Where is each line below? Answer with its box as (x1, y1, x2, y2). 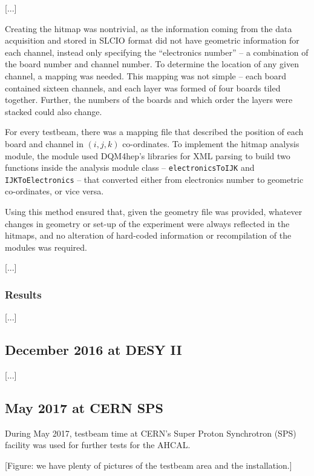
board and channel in (5, 137, 83, 150)
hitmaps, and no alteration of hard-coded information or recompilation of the (5, 229, 292, 242)
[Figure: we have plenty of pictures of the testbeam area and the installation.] (5, 459, 292, 471)
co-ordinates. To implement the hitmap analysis (122, 137, 299, 150)
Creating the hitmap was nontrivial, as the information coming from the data (5, 22, 292, 35)
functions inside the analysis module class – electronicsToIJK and (5, 161, 255, 174)
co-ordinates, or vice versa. (5, 185, 104, 197)
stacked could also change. (5, 105, 102, 117)
